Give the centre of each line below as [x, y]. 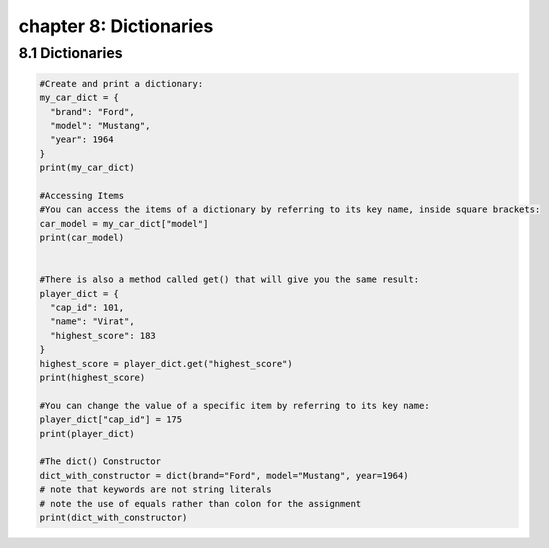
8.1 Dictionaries [71, 53]
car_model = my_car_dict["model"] [124, 223]
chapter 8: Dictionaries [116, 26]
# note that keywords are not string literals [155, 489]
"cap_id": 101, [87, 308]
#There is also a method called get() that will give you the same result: [229, 279]
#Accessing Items [82, 195]
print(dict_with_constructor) [113, 517]
